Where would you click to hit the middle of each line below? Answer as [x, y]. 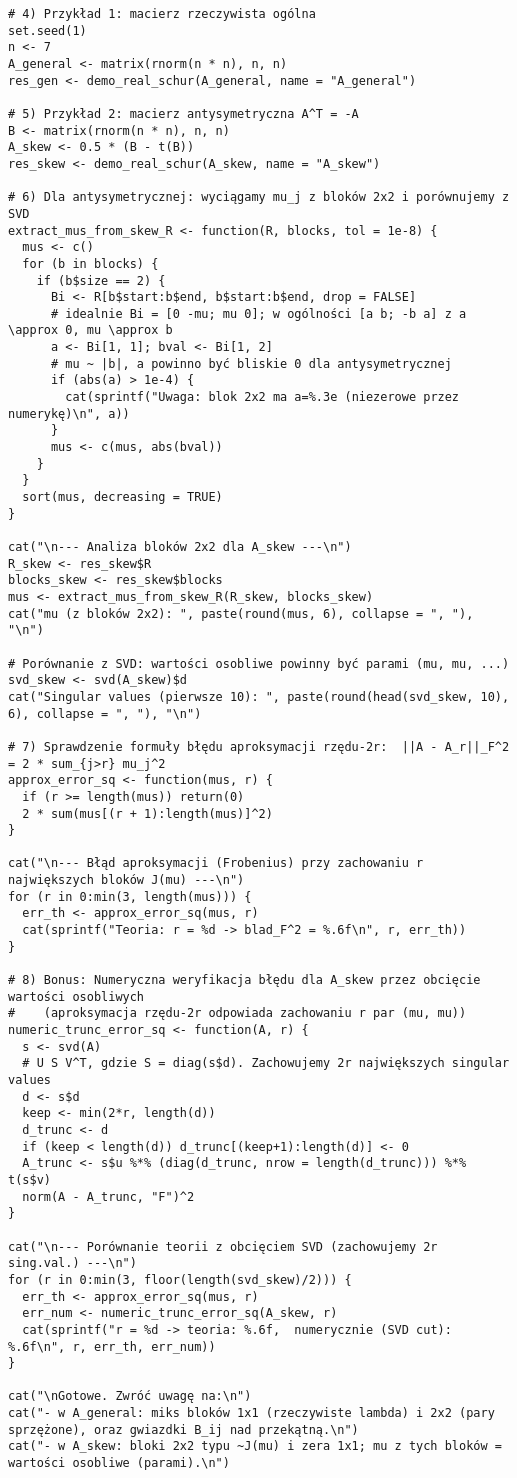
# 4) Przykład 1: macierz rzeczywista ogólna [162, 14]
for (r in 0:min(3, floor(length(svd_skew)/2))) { [180, 1279]
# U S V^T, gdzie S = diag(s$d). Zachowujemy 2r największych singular [266, 1063]
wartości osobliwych [76, 996]
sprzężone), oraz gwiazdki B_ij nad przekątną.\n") [183, 1429]
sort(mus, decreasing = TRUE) [122, 497]
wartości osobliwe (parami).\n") [119, 1463]
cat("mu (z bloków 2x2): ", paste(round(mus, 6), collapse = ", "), [241, 613]
